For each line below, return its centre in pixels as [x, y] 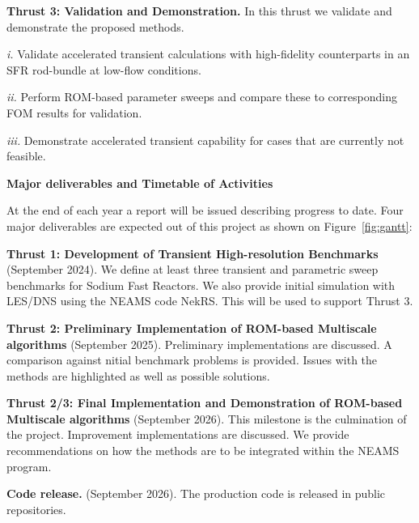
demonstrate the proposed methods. [95, 26]
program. [29, 466]
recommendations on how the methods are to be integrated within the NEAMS [203, 451]
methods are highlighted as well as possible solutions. [138, 375]
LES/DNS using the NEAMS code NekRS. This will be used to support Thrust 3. [210, 301]
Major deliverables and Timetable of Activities [140, 183]
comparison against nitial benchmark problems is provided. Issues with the [192, 360]
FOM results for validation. [74, 112]
